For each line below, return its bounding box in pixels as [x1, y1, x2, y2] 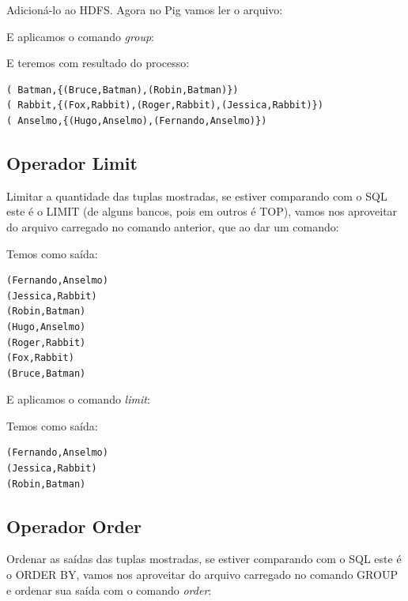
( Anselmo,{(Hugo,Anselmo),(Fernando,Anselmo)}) [6, 115, 267, 126]
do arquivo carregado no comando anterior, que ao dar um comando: [6, 218, 339, 235]
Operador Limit [6, 150, 138, 175]
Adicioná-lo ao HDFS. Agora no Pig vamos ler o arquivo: [6, 2, 283, 17]
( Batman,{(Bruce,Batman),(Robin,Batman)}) [6, 84, 239, 96]
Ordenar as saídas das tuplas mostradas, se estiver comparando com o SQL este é [6, 550, 402, 567]
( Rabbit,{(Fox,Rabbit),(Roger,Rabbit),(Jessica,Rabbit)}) [6, 100, 323, 111]
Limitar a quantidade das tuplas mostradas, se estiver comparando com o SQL [6, 187, 387, 204]
